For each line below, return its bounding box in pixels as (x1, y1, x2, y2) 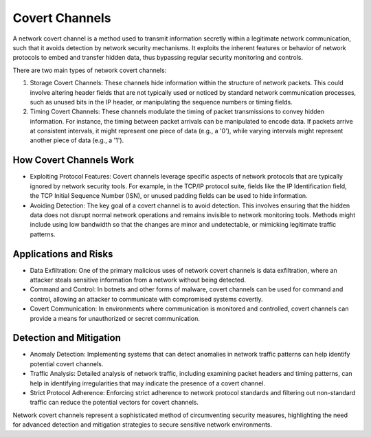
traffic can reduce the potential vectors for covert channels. (30, 399, 199, 407)
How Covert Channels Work (12, 155, 135, 166)
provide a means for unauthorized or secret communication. (30, 314, 201, 322)
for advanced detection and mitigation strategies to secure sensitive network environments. (12, 421, 273, 429)
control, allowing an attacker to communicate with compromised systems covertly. (30, 295, 263, 303)
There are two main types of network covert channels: (12, 66, 167, 74)
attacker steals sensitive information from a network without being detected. (30, 276, 247, 284)
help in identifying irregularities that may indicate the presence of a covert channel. (30, 379, 266, 388)
